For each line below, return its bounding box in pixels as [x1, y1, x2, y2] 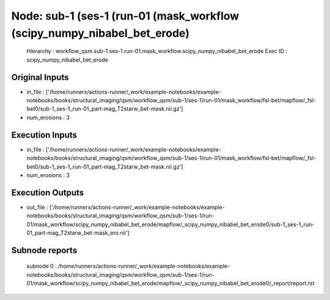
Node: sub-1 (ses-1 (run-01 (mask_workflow [11, 9, 240, 23]
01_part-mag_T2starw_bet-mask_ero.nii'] [26, 229, 130, 236]
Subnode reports [11, 245, 78, 255]
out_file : [26, 203, 48, 211]
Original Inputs [11, 72, 69, 82]
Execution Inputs [11, 130, 78, 140]
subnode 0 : [26, 263, 57, 270]
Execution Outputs [11, 187, 84, 198]
